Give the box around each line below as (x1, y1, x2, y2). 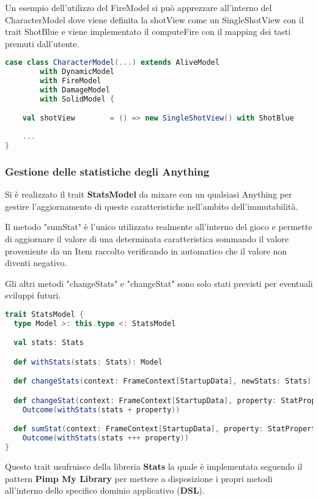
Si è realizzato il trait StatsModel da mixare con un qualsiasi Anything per (5, 188, 292, 201)
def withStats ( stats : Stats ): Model (13, 357, 163, 366)
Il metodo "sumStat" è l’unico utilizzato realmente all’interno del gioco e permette (5, 220, 312, 233)
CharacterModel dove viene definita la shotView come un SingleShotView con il (5, 13, 304, 26)
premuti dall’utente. (5, 37, 79, 50)
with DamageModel (40, 86, 110, 94)
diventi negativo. (5, 256, 67, 269)
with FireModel (40, 76, 102, 86)
